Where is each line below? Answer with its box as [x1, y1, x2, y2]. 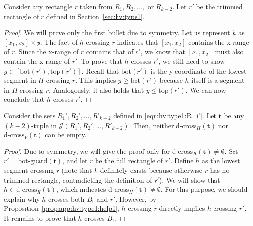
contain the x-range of [4, 56, 70, 66]
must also [215, 46, 244, 56]
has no [210, 165, 230, 175]
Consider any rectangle [4, 1, 73, 11]
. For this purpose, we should [160, 184, 248, 194]
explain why [4, 193, 40, 204]
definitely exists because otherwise [100, 165, 202, 175]
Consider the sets [4, 110, 56, 120]
